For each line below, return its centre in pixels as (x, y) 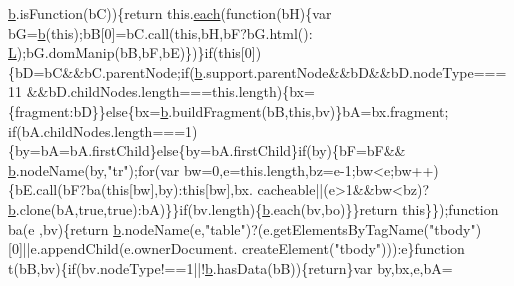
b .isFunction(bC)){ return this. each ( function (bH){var (170, 13)
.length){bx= (274, 91)
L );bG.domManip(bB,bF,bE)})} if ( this (124, 52)
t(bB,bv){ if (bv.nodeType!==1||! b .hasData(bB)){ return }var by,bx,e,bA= (230, 267)
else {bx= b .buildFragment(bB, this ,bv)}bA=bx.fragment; (277, 110)
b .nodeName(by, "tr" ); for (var (94, 169)
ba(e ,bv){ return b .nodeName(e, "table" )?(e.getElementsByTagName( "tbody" (242, 228)
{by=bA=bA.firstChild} (82, 150)
